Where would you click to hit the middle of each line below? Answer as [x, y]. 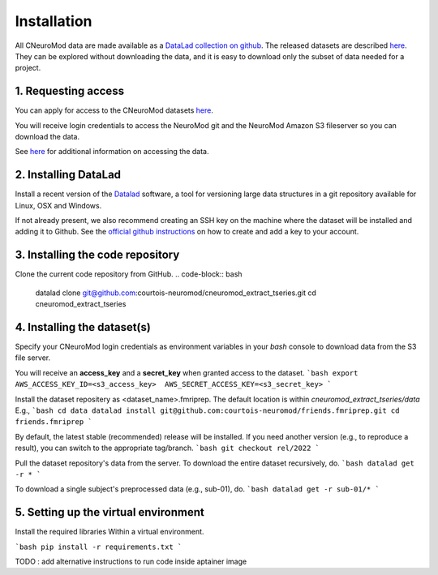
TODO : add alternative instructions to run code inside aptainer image [131, 562]
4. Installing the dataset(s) [83, 327]
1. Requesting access [70, 91]
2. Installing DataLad [68, 175]
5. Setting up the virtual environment [109, 512]
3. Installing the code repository [97, 255]
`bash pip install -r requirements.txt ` [99, 547]
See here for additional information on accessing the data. [112, 152]
